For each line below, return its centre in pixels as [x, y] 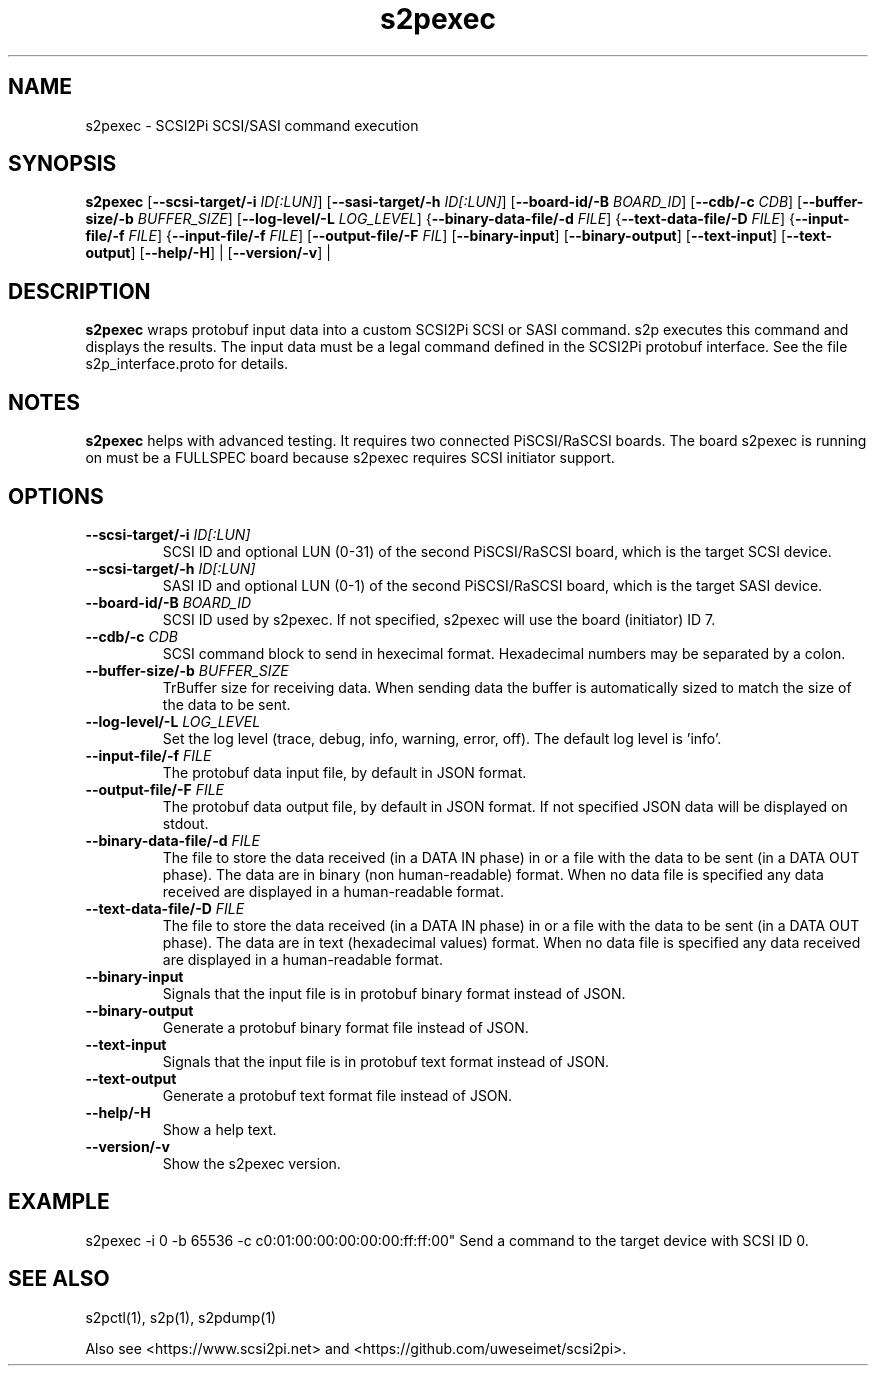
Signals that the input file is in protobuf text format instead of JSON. [385, 1061]
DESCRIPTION [79, 291]
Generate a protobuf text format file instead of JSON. [337, 1095]
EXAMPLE [59, 1202]
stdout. [185, 823]
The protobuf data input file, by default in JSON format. [344, 772]
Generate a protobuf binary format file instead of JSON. [345, 1027]
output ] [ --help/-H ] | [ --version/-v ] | [208, 253]
